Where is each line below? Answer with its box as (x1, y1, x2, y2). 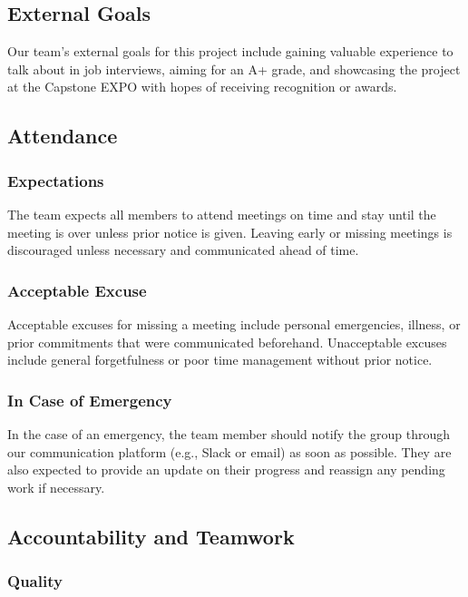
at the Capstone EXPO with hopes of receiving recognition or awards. (7, 77, 397, 96)
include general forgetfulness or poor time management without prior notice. (7, 350, 433, 369)
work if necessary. (7, 477, 105, 496)
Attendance (7, 122, 118, 150)
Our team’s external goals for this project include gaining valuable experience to (7, 42, 453, 61)
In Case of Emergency (7, 388, 172, 411)
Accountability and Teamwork (7, 522, 295, 550)
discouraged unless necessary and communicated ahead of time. (7, 240, 359, 259)
